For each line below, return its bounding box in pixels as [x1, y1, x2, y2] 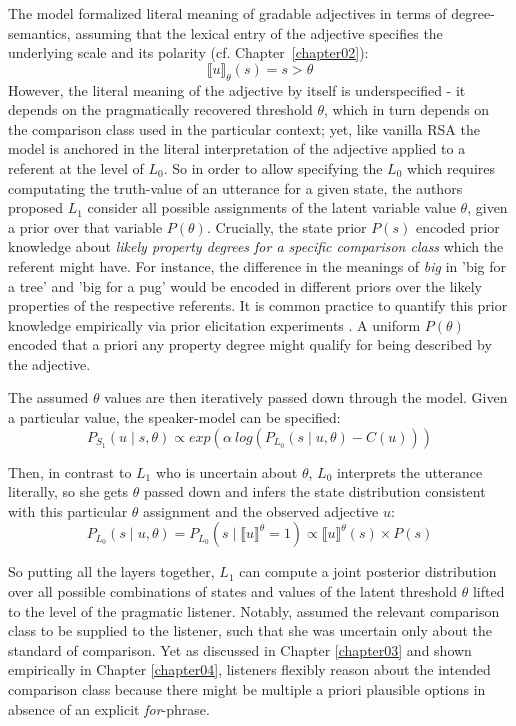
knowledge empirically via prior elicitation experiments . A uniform [8, 314, 421, 335]
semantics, [8, 22, 71, 43]
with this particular [8, 500, 128, 521]
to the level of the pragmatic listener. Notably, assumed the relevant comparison [8, 600, 500, 621]
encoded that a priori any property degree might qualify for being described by [8, 334, 492, 355]
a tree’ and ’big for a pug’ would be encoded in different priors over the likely [8, 275, 482, 296]
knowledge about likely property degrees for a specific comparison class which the [8, 236, 504, 257]
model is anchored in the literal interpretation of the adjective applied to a [8, 138, 466, 159]
